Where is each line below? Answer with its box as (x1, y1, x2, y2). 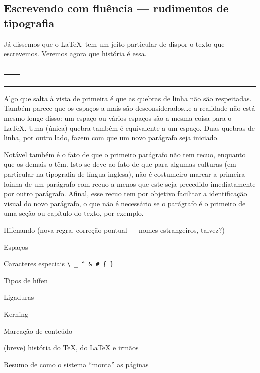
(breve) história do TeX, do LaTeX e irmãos (4, 342, 139, 353)
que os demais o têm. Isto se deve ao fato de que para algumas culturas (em (4, 159, 236, 169)
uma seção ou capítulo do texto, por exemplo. (4, 208, 144, 218)
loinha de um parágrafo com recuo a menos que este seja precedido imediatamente (4, 178, 256, 189)
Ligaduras (4, 292, 34, 302)
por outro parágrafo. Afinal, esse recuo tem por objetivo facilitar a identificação (4, 188, 247, 199)
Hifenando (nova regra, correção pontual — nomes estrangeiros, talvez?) (4, 224, 225, 235)
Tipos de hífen (4, 275, 48, 285)
